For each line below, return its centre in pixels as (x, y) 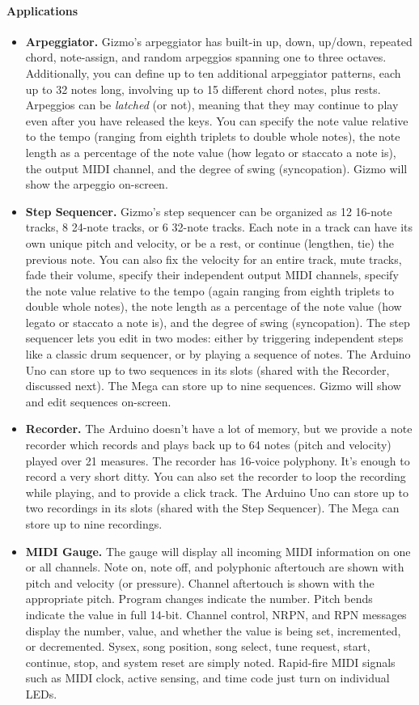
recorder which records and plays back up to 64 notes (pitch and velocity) (208, 445)
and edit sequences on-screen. (98, 401)
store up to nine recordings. (94, 524)
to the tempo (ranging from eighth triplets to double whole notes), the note (213, 136)
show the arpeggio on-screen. (97, 184)
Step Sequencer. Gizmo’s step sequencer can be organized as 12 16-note (209, 211)
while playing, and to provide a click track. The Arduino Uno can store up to (217, 492)
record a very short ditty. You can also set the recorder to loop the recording (216, 476)
